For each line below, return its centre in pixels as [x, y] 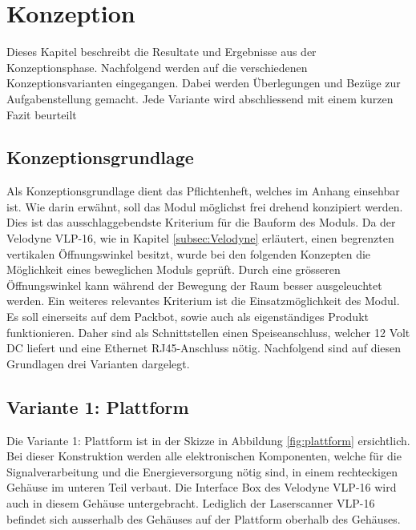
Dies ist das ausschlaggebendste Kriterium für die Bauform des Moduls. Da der [201, 222]
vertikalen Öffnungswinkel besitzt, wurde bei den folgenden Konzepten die [189, 253]
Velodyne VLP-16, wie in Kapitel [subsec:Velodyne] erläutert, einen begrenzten [200, 238]
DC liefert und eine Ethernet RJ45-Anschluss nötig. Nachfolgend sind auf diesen [204, 348]
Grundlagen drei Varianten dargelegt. [98, 363]
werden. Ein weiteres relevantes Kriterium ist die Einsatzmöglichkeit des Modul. [203, 301]
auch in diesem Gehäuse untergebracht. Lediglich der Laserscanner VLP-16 [191, 503]
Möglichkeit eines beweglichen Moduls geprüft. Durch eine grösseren [174, 269]
